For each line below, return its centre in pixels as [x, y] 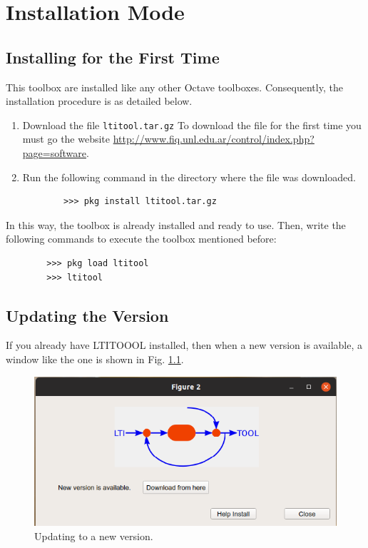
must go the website [66, 139]
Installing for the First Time [113, 57]
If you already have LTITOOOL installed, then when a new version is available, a [184, 345]
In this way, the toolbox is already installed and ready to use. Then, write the [176, 224]
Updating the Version [87, 315]
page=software [54, 153]
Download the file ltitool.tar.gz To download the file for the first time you [192, 125]
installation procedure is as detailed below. [99, 101]
